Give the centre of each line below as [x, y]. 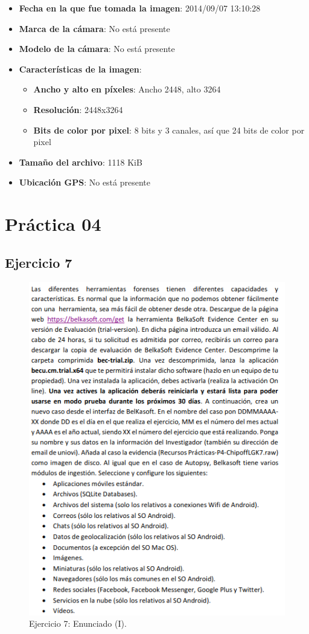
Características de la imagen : [80, 69]
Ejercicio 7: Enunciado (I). [78, 623]
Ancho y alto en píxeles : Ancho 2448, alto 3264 [127, 89]
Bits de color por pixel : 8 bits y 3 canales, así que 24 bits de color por [169, 130]
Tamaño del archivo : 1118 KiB [81, 162]
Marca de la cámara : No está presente [94, 28]
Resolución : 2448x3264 [78, 109]
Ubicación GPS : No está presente [85, 182]
